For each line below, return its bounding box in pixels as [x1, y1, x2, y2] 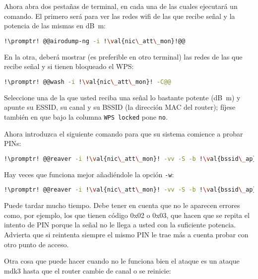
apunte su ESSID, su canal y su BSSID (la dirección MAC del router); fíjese [4, 102, 236, 112]
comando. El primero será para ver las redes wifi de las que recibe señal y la [4, 10, 235, 21]
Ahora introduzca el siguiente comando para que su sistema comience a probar [4, 128, 243, 139]
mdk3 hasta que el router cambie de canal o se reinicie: [4, 265, 171, 276]
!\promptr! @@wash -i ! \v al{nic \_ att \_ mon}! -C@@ [4, 78, 171, 85]
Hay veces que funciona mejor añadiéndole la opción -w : [4, 169, 174, 179]
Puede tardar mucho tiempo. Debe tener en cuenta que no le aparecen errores [4, 200, 240, 210]
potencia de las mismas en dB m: [4, 20, 106, 31]
